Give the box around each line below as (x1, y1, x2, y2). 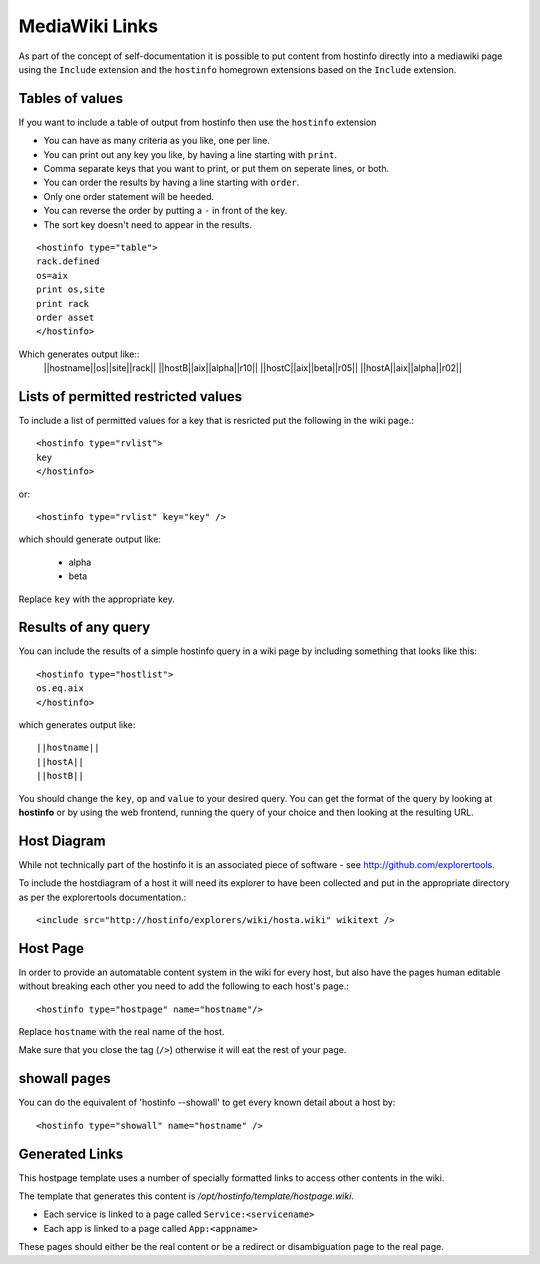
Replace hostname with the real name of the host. (18, 1026, 225, 1038)
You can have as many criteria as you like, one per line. (43, 135, 270, 147)
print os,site (36, 284, 105, 295)
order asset (36, 311, 95, 323)
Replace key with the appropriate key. (18, 593, 175, 605)
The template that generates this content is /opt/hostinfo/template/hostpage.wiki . (18, 1190, 355, 1202)
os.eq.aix (36, 683, 84, 694)
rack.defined (36, 256, 100, 267)
